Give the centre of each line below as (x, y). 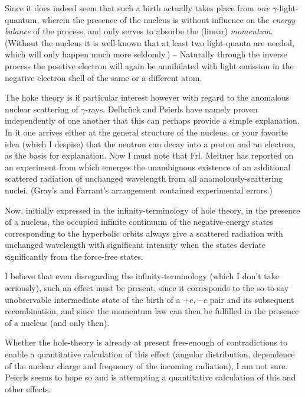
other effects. (28, 388)
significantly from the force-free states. (74, 256)
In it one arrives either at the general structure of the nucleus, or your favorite (147, 132)
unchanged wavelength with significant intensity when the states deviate (135, 245)
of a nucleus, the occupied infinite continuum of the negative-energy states (139, 222)
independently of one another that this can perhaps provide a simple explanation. (152, 120)
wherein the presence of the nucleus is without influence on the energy (169, 19)
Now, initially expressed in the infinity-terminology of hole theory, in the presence (152, 210)
